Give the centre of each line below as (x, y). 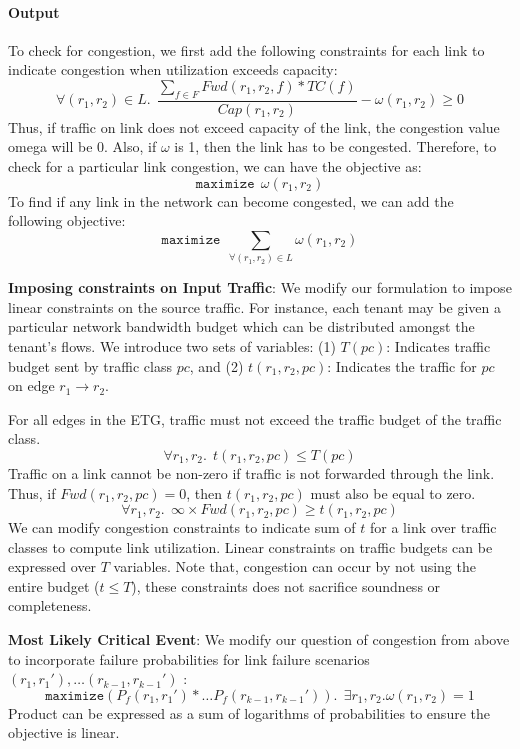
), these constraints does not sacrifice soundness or (286, 585)
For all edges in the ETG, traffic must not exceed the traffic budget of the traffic (255, 418)
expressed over (52, 566)
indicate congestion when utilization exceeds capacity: (173, 69)
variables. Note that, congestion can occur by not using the (294, 566)
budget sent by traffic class (90, 365)
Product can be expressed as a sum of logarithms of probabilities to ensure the (249, 712)
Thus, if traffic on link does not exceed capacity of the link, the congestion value (254, 126)
